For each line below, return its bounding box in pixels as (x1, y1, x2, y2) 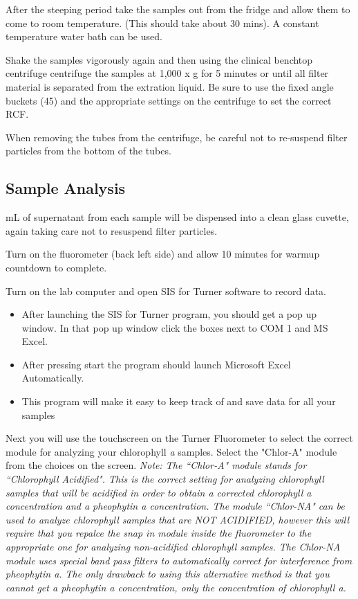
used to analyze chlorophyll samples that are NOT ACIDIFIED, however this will (6, 512, 350, 526)
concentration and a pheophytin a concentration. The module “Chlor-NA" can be (6, 499, 345, 513)
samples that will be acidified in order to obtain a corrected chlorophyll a (6, 485, 312, 499)
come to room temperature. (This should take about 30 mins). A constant (6, 15, 319, 30)
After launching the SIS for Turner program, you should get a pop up (21, 307, 317, 321)
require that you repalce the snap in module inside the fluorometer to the (6, 526, 312, 540)
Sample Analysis (6, 177, 126, 199)
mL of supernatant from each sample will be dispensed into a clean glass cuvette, (6, 210, 349, 224)
